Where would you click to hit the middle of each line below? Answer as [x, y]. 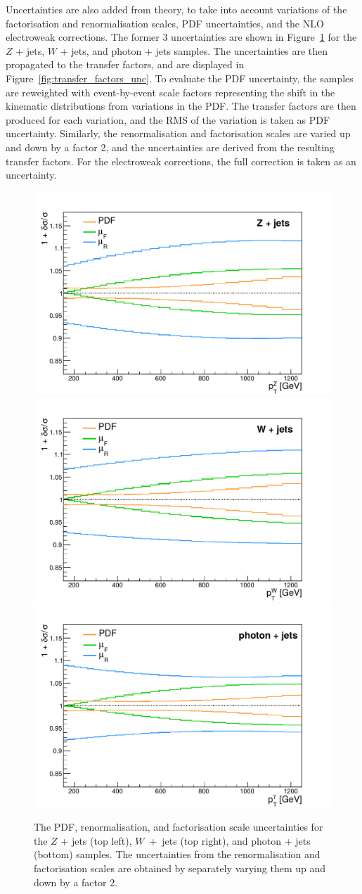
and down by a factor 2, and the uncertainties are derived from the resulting [170, 147]
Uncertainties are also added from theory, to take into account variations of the [176, 9]
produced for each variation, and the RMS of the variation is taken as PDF [168, 119]
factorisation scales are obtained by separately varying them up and [180, 868]
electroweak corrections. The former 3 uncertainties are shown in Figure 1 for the [181, 37]
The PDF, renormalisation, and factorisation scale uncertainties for [179, 827]
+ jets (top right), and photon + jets [230, 840]
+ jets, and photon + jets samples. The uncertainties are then [194, 50]
